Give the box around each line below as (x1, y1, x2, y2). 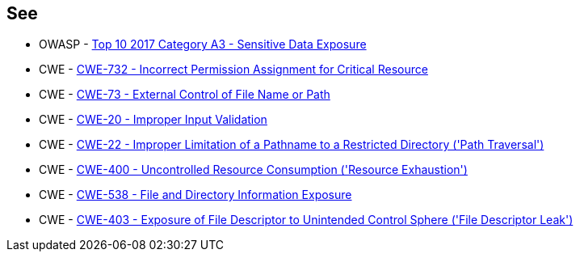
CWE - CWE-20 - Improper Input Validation (39, 112, 267, 127)
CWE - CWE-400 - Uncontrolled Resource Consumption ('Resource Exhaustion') (39, 163, 468, 177)
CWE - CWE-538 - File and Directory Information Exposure (39, 188, 352, 202)
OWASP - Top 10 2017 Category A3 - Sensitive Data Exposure (39, 37, 367, 52)
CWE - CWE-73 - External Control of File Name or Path (39, 87, 330, 102)
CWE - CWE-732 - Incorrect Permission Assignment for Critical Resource (39, 62, 428, 77)
